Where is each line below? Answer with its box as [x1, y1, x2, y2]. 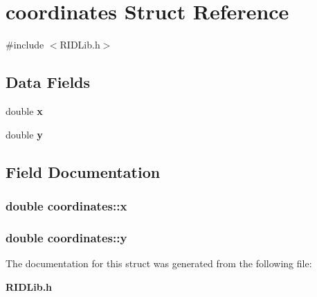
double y [6, 127, 43, 141]
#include [6, 37, 44, 52]
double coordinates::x [6, 197, 127, 214]
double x [6, 103, 43, 118]
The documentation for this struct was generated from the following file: [6, 255, 312, 270]
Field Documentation [6, 161, 161, 182]
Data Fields [6, 71, 91, 93]
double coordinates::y [6, 228, 127, 246]
